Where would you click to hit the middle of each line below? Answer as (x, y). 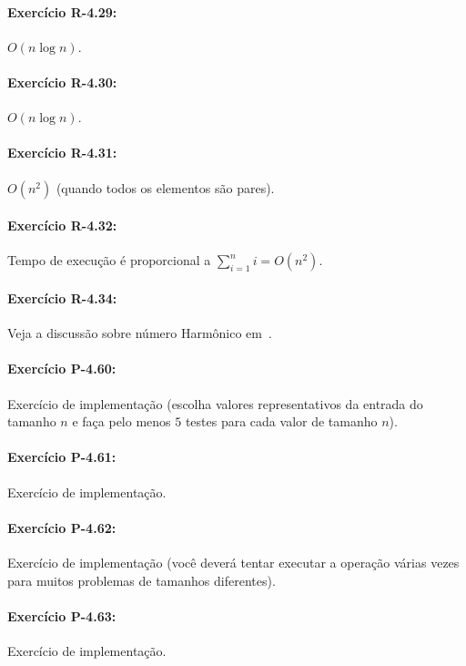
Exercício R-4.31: (62, 153)
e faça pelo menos (122, 421)
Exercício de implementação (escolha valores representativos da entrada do (215, 403)
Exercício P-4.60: (62, 369)
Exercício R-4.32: (62, 225)
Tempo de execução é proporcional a (109, 260)
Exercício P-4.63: (62, 615)
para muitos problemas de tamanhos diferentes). (142, 580)
